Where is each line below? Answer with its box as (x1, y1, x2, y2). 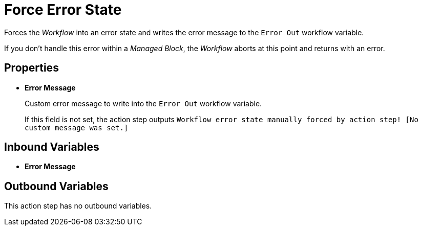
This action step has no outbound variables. (4, 201, 152, 211)
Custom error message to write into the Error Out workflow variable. (25, 99, 262, 108)
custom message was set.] (25, 123, 129, 132)
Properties (4, 61, 59, 75)
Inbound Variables (4, 141, 99, 154)
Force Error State (4, 1, 122, 18)
